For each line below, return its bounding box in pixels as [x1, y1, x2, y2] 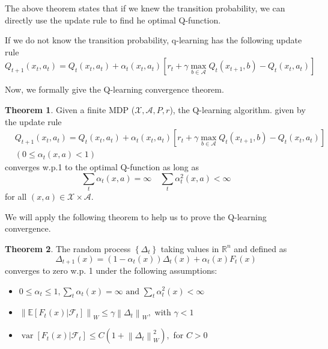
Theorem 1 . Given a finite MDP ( [5, 103, 135, 116]
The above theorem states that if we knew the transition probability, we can [5, 2, 285, 14]
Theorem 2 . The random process [5, 242, 131, 255]
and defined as [234, 242, 287, 255]
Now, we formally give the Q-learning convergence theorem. [5, 83, 224, 96]
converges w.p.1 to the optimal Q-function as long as [5, 161, 199, 173]
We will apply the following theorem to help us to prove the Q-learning [5, 210, 267, 223]
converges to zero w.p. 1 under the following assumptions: [5, 264, 217, 276]
